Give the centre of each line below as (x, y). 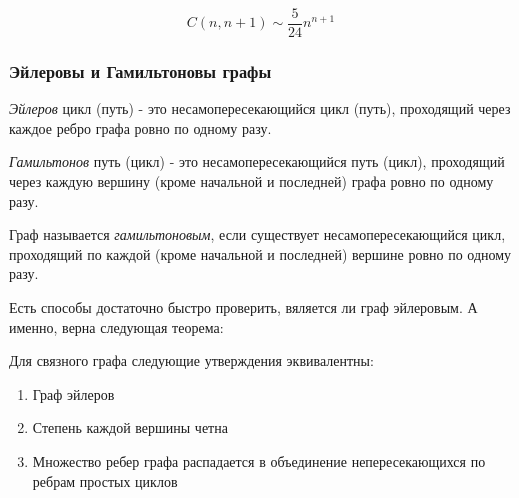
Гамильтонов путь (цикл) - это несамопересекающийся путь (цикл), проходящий (257, 161)
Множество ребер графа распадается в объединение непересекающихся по (259, 461)
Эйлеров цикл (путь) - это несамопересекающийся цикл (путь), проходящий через (260, 108)
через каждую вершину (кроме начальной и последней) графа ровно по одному (251, 181)
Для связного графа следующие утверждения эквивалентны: (191, 360)
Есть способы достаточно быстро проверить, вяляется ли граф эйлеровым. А (243, 307)
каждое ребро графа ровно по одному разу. (140, 127)
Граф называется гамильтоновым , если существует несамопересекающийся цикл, (257, 234)
